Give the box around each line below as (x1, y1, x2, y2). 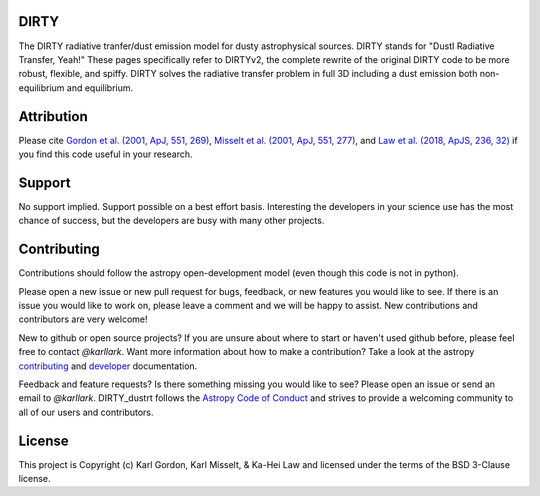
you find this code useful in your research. (18, 148, 193, 160)
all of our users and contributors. (18, 406, 154, 418)
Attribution (18, 108, 89, 125)
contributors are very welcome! (18, 313, 148, 325)
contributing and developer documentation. (18, 360, 198, 372)
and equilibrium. (66, 81, 134, 94)
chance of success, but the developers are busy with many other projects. (18, 215, 325, 227)
